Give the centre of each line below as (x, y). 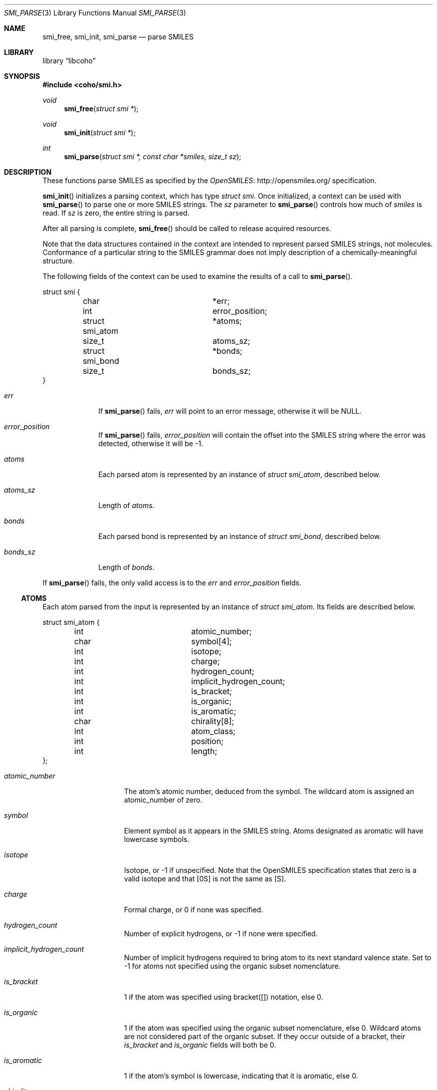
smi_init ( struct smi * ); (100, 133)
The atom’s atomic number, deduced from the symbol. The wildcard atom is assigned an (269, 791)
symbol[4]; (212, 641)
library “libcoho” (69, 61)
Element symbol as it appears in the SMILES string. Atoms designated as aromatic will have (274, 831)
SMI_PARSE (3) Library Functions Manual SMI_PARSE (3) (95, 13)
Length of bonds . (126, 567)
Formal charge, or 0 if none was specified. (194, 910)
